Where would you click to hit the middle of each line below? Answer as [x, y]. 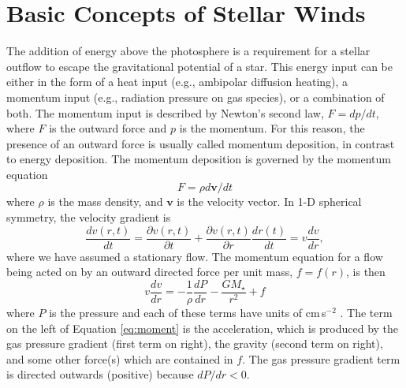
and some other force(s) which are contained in [120, 358]
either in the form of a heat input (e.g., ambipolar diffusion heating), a [177, 82]
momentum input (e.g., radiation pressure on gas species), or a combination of [196, 97]
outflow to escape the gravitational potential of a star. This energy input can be [199, 66]
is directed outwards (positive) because [100, 374]
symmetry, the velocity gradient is [89, 217]
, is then [366, 272]
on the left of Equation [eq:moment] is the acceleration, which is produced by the [203, 328]
